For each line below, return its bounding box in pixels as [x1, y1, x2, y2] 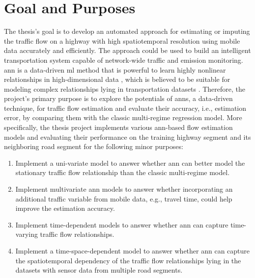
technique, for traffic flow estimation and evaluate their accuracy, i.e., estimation [4, 102, 247, 113]
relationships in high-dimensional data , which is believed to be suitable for [4, 74, 230, 84]
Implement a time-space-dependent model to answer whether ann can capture [15, 246, 250, 255]
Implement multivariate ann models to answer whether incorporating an [15, 184, 233, 194]
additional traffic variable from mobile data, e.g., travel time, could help [15, 193, 232, 203]
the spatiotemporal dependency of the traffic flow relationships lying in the [15, 255, 241, 265]
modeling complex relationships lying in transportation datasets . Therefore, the [4, 83, 246, 94]
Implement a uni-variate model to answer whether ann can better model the [15, 157, 245, 168]
